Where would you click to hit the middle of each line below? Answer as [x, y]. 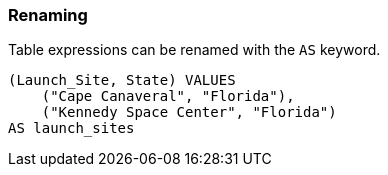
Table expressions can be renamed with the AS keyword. [194, 50]
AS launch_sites [71, 128]
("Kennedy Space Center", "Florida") [189, 112]
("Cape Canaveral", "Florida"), [168, 96]
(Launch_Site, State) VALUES [122, 80]
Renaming [48, 15]
